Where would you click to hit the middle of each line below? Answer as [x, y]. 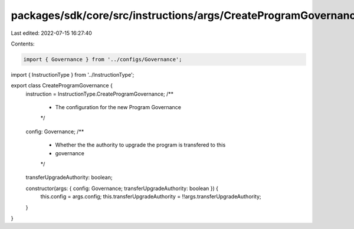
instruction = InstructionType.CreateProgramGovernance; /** [100, 94]
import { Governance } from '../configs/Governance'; [103, 59]
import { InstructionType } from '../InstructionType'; [73, 74]
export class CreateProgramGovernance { [62, 86]
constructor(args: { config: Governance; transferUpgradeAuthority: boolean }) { [122, 188]
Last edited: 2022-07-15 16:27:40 [52, 33]
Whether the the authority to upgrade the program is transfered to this [140, 145]
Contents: [23, 44]
